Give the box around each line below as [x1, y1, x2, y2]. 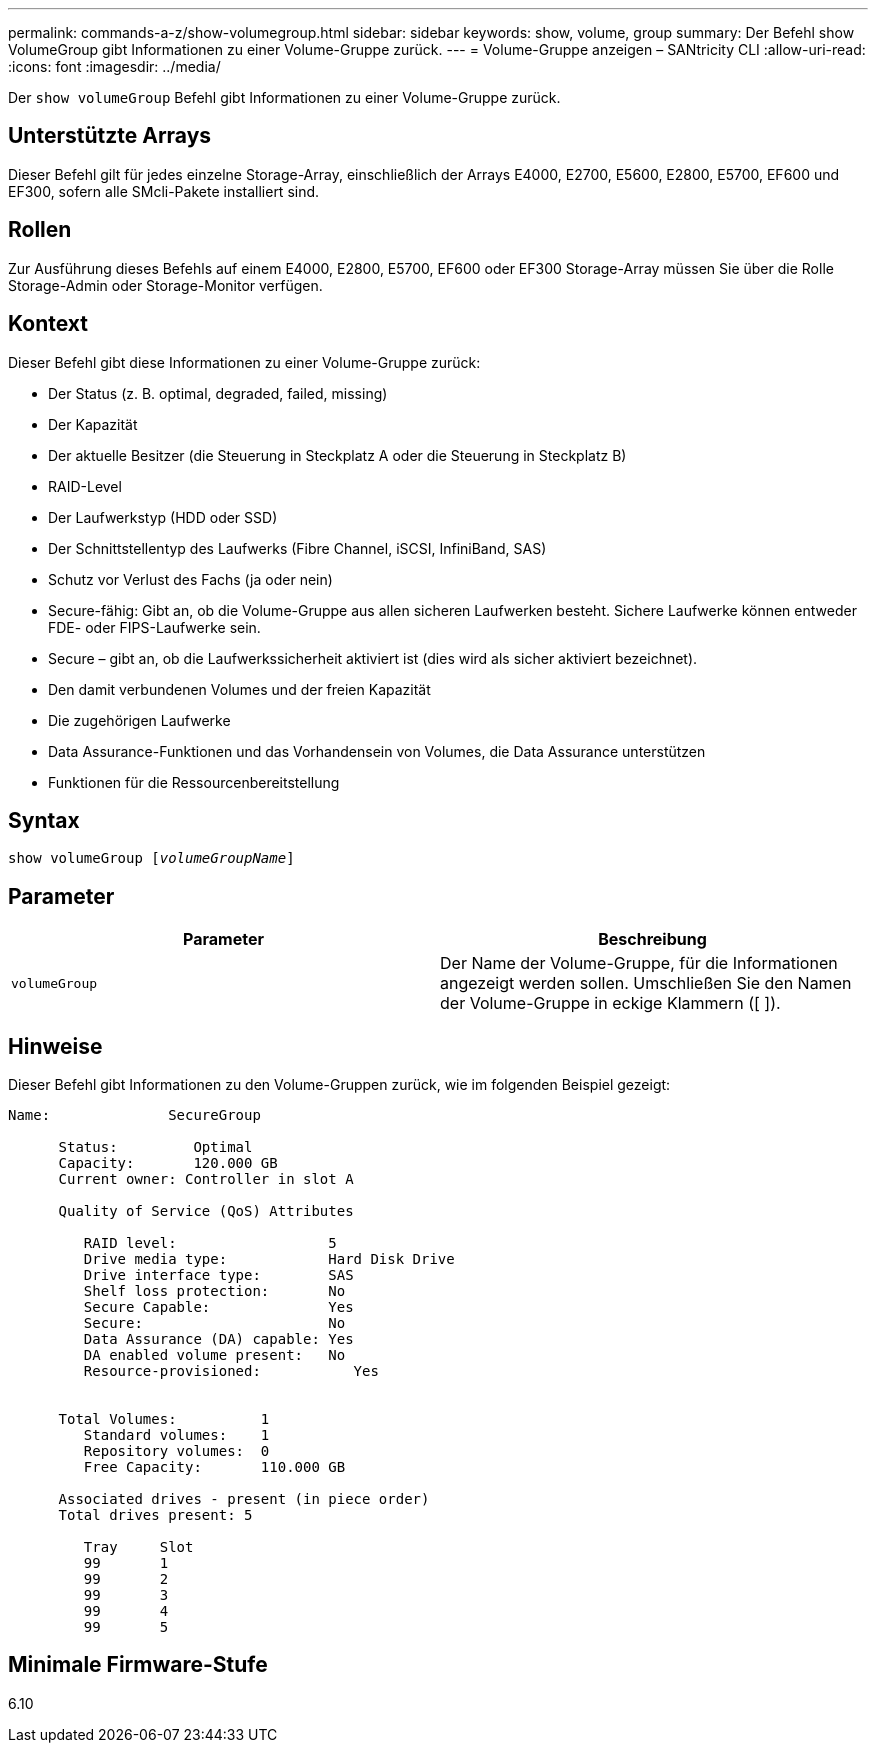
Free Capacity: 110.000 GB [83, 1459, 346, 1476]
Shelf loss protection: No [83, 1283, 346, 1300]
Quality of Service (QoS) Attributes [58, 1203, 354, 1220]
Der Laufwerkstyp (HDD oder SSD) [48, 508, 278, 526]
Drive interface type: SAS [83, 1267, 354, 1284]
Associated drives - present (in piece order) [58, 1491, 430, 1508]
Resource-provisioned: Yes [83, 1363, 379, 1380]
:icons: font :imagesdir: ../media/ [8, 58, 221, 75]
